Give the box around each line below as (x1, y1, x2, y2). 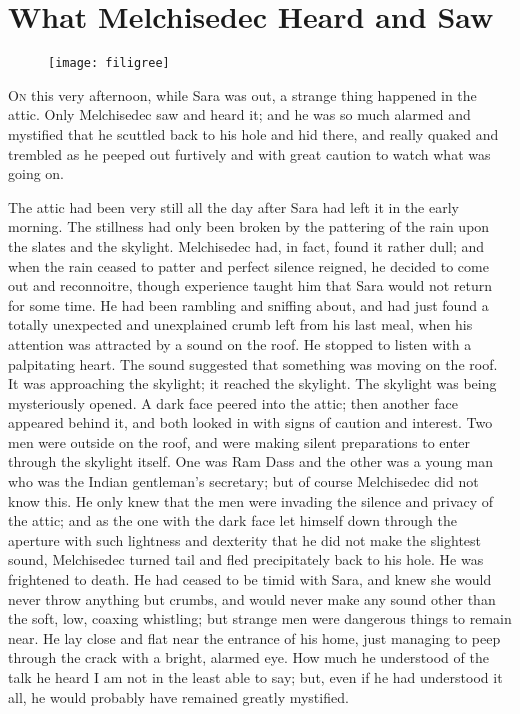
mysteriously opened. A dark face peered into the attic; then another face (8, 392, 458, 413)
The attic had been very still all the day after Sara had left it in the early (8, 196, 459, 217)
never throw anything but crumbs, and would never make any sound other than (8, 588, 496, 609)
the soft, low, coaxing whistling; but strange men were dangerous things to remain (8, 608, 512, 629)
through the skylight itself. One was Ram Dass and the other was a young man (8, 451, 494, 472)
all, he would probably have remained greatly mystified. (8, 686, 349, 707)
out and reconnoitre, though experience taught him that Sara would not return (8, 275, 493, 296)
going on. (8, 163, 65, 184)
